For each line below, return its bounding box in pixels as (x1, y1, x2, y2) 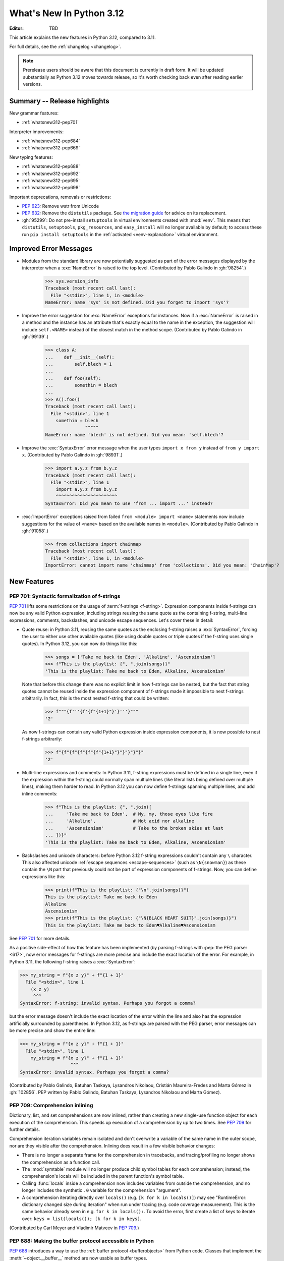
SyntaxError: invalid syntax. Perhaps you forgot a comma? (20, 1069, 169, 1075)
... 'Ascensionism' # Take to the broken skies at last (45, 825, 224, 831)
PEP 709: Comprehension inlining (9, 1102, 93, 1109)
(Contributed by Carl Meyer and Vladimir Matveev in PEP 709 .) (9, 1225, 139, 1231)
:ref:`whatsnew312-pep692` (22, 170, 80, 177)
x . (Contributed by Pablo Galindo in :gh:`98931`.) (22, 452, 123, 458)
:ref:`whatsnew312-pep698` (22, 185, 80, 191)
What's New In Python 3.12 (9, 8, 125, 19)
